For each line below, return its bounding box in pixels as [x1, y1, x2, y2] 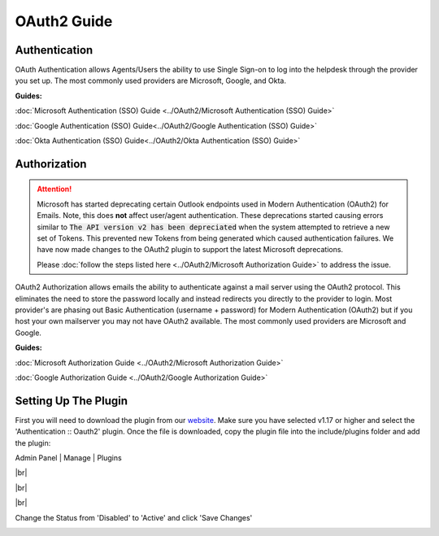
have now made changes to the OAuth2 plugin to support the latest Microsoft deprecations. [37, 245, 344, 255]
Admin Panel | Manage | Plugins [15, 452, 122, 463]
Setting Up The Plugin [15, 394, 128, 407]
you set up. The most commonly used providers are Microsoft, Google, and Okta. [15, 76, 287, 85]
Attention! [37, 184, 72, 194]
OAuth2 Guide [15, 12, 113, 30]
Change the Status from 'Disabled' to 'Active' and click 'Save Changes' [15, 512, 253, 522]
